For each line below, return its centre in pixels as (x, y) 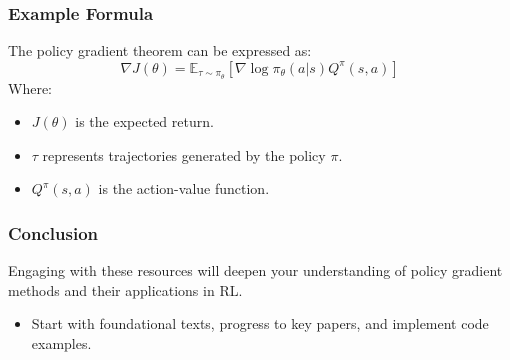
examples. (61, 343)
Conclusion (53, 232)
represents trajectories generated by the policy (184, 154)
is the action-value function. (184, 188)
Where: (30, 87)
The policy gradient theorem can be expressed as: (160, 50)
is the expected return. (144, 121)
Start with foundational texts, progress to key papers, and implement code (260, 323)
